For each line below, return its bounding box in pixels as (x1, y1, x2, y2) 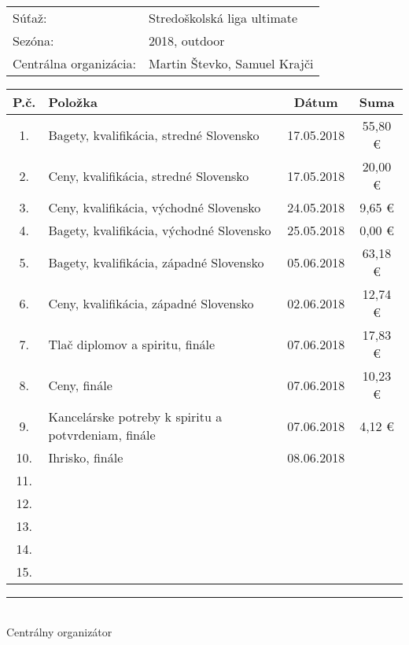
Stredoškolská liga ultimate (149, 9, 298, 27)
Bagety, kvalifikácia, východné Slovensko (48, 221, 271, 239)
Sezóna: (13, 31, 54, 50)
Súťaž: (13, 9, 47, 27)
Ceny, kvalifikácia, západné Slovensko (48, 293, 254, 312)
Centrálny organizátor (6, 623, 112, 639)
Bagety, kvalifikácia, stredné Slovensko (48, 125, 260, 144)
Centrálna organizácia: (13, 54, 136, 72)
